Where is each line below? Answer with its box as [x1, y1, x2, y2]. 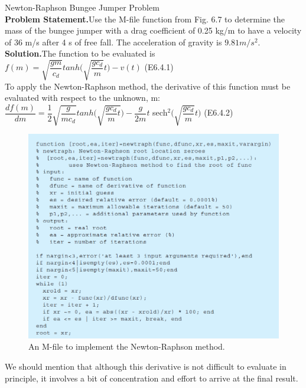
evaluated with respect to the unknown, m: [5, 91, 161, 104]
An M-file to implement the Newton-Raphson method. [28, 340, 225, 353]
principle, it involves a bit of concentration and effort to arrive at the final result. [5, 371, 298, 384]
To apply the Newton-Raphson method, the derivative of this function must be [5, 80, 291, 92]
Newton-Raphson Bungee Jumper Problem [5, 1, 159, 13]
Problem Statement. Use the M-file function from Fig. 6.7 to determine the [5, 12, 285, 25]
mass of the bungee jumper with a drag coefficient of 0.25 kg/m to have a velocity [5, 24, 302, 37]
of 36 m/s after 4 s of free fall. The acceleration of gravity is [5, 35, 222, 48]
